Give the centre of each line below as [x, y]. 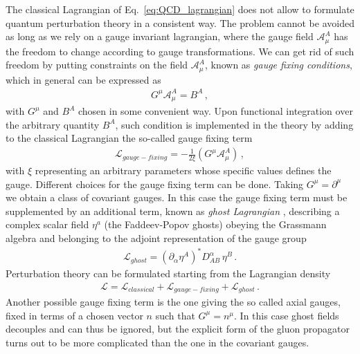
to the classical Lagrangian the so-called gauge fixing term [129, 138]
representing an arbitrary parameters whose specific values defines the [183, 170]
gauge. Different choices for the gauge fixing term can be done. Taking [155, 184]
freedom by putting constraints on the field [97, 65]
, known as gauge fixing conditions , [278, 65]
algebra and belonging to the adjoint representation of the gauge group [156, 238]
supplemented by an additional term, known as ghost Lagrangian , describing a [173, 211]
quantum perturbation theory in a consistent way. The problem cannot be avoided [180, 22]
